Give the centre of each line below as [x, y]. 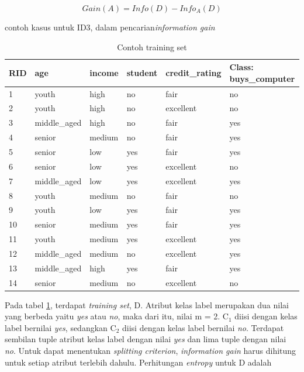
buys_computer [262, 78]
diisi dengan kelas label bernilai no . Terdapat [203, 327]
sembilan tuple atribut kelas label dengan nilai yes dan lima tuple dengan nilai [146, 339]
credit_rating [194, 72]
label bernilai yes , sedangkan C [61, 327]
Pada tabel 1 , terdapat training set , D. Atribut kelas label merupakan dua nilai [147, 304]
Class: [241, 67]
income [104, 72]
